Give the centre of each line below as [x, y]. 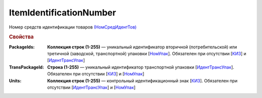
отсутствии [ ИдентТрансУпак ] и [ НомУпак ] [91, 87]
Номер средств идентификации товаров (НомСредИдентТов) [73, 27]
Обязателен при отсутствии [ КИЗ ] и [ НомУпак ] [96, 74]
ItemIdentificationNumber [63, 13]
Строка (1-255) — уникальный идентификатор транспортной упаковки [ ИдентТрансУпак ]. [141, 67]
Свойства [21, 37]
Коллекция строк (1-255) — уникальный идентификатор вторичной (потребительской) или [142, 47]
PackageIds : [22, 47]
